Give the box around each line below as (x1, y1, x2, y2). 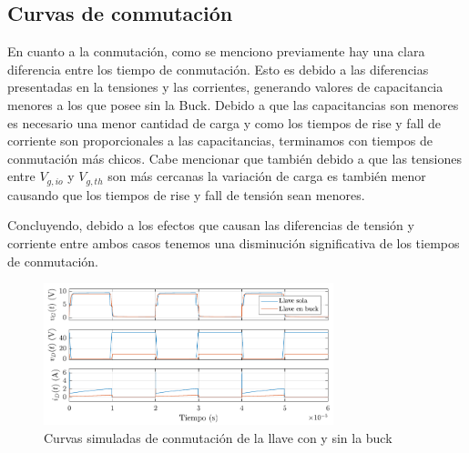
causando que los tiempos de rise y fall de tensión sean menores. (7, 185, 365, 204)
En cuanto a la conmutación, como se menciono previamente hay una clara (7, 42, 425, 61)
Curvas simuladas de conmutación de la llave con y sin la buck (44, 428, 393, 447)
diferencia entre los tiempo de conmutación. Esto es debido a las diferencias (7, 59, 429, 78)
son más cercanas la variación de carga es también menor (107, 166, 426, 186)
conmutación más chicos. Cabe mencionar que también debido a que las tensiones (7, 148, 462, 167)
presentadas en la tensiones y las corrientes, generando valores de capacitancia (7, 77, 444, 96)
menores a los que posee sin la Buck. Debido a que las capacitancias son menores (7, 95, 459, 114)
